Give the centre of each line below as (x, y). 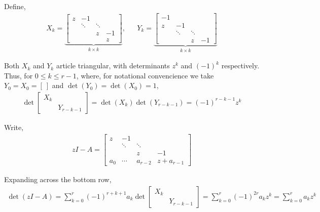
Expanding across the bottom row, (58, 179)
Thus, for (19, 75)
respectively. (240, 66)
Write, (14, 127)
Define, (15, 6)
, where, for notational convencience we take (145, 75)
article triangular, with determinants (113, 66)
